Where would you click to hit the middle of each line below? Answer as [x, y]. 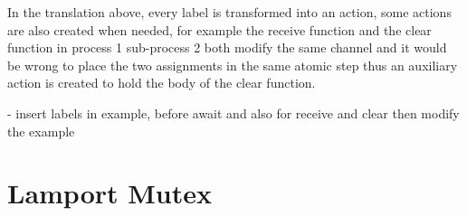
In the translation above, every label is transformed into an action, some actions [229, 12]
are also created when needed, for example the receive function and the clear [219, 29]
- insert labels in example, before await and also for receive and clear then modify [233, 113]
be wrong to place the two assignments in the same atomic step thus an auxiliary [233, 65]
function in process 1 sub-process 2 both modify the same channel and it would [227, 47]
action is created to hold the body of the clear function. [162, 83]
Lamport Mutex [110, 193]
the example [41, 131]
